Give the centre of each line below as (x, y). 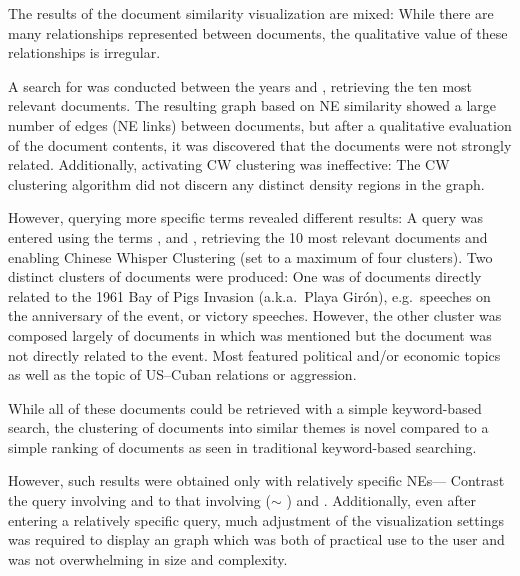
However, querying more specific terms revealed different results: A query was (246, 217)
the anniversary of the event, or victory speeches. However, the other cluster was (255, 315)
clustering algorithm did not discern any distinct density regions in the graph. (246, 183)
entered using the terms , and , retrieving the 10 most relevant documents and (248, 236)
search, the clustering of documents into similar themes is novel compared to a (248, 427)
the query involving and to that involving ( (139, 500)
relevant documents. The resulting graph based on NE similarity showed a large (252, 105)
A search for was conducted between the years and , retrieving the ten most (240, 85)
